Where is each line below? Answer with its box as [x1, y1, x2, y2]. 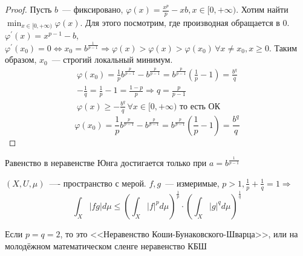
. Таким [269, 41, 297, 54]
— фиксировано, [62, 3, 123, 15]
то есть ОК [180, 102, 221, 111]
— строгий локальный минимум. [51, 53, 173, 66]
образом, [5, 53, 37, 66]
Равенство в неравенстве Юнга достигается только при [5, 156, 207, 169]
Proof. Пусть [5, 3, 52, 15]
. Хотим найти [236, 3, 288, 15]
